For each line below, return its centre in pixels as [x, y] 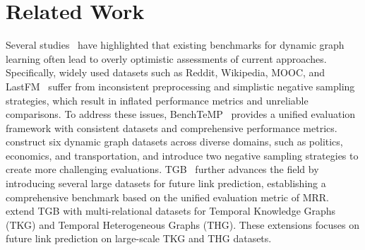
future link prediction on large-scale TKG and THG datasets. [139, 238]
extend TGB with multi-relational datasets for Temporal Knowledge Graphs [171, 211]
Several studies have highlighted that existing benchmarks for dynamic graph [175, 45]
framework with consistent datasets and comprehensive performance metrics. [172, 127]
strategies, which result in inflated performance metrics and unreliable [157, 100]
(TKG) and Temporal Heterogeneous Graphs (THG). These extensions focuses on [183, 224]
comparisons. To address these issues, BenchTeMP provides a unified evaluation [181, 114]
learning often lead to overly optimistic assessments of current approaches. [166, 58]
